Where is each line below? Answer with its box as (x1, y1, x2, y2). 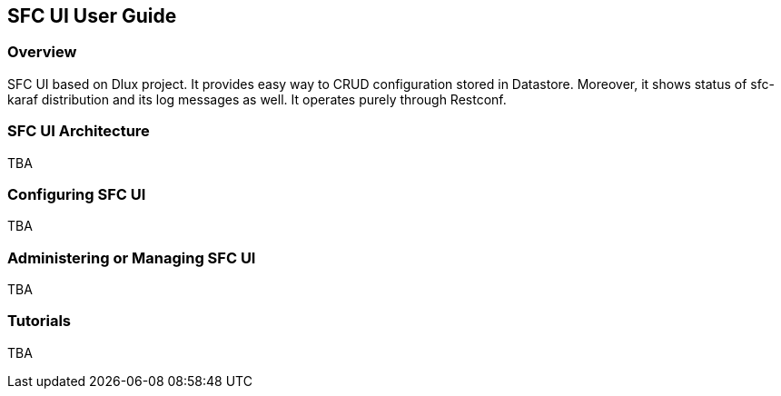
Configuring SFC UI (7, 184, 146, 203)
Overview (7, 43, 77, 62)
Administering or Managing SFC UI (7, 248, 256, 267)
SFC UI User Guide (7, 5, 177, 27)
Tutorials (7, 312, 72, 331)
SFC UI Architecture (7, 122, 150, 141)
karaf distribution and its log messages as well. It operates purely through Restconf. (7, 91, 507, 107)
